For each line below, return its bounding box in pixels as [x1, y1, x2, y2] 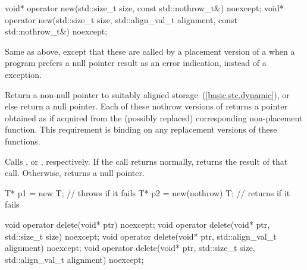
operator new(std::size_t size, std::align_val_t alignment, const [5, 13, 237, 26]
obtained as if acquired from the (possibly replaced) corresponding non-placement [5, 111, 303, 124]
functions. [5, 134, 40, 147]
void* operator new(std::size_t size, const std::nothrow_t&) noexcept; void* [5, 2, 284, 14]
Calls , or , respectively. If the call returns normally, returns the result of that [5, 155, 288, 167]
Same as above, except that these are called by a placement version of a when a [5, 45, 295, 57]
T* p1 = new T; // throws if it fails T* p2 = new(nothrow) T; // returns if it [5, 186, 290, 199]
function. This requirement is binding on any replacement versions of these [5, 123, 277, 136]
